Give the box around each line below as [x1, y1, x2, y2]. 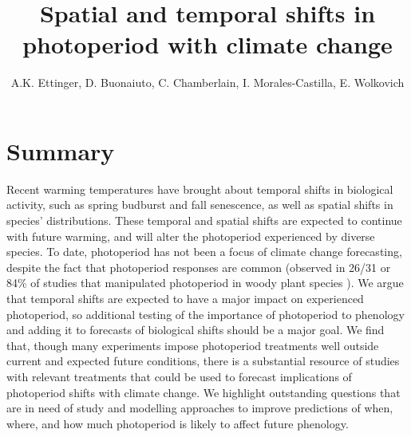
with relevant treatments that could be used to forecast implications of [6, 368, 352, 384]
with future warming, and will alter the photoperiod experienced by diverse [6, 227, 375, 244]
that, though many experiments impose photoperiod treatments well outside [6, 337, 379, 353]
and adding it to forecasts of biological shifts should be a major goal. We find [6, 321, 385, 338]
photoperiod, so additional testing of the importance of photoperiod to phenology [6, 305, 405, 322]
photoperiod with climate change [22, 28, 393, 61]
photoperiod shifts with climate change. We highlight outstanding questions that [6, 384, 401, 400]
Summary [6, 134, 115, 167]
